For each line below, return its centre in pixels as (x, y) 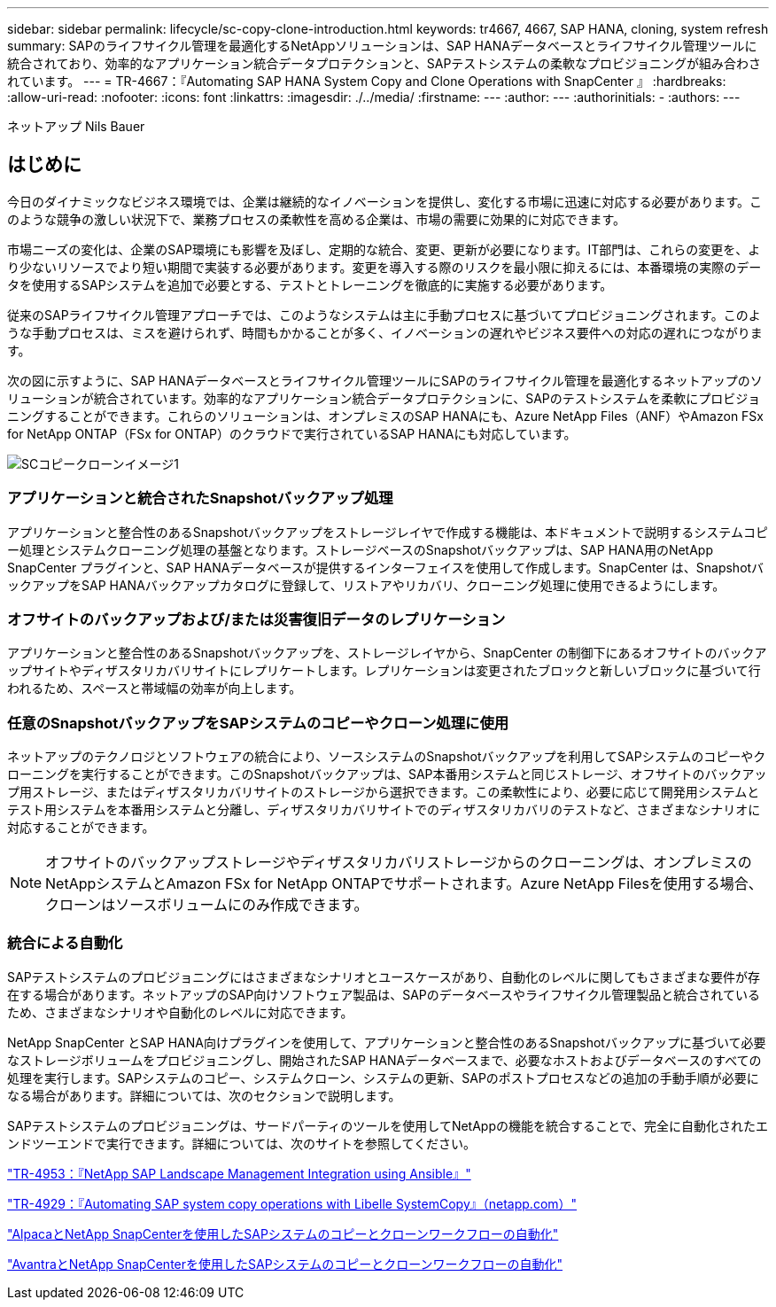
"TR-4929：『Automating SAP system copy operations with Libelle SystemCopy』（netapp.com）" (292, 1203)
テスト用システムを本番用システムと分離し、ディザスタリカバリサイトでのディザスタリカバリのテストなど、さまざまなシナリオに (384, 810)
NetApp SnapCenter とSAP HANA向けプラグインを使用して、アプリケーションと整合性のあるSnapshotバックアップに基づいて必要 (387, 1042)
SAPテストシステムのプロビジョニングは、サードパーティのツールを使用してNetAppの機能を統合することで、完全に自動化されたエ (388, 1125)
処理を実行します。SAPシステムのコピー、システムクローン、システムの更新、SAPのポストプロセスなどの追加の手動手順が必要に (383, 1077)
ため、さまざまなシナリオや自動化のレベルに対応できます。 (180, 1012)
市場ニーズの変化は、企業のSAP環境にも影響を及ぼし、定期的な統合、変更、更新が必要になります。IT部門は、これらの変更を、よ (384, 249)
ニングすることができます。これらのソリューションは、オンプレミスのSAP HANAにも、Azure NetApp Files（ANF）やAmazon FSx (385, 416)
